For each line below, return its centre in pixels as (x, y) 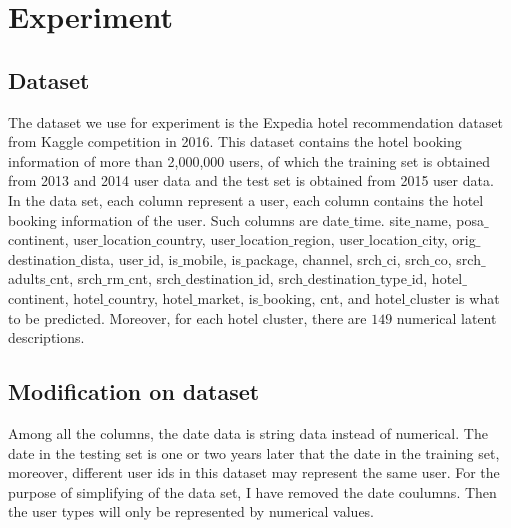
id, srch (281, 278)
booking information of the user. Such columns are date (178, 219)
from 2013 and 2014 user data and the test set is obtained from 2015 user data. (251, 180)
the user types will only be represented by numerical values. (191, 511)
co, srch (457, 258)
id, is (163, 258)
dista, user (112, 258)
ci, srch (408, 258)
